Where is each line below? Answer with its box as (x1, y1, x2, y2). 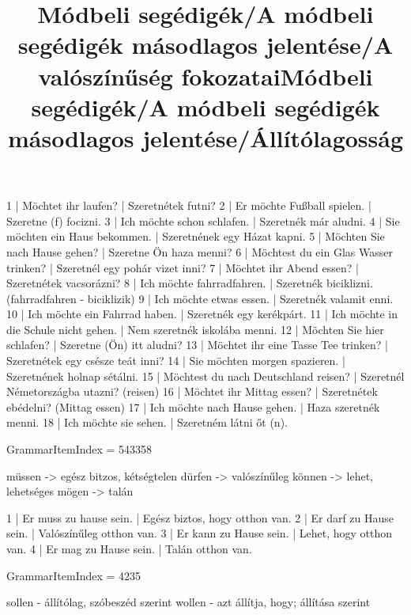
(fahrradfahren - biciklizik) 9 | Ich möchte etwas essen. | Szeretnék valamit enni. (6, 290, 394, 306)
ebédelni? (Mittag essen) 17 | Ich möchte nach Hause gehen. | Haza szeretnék (6, 398, 380, 415)
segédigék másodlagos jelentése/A (17, 28, 394, 61)
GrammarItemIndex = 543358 (6, 441, 153, 457)
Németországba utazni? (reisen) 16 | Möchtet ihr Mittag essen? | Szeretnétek (6, 383, 378, 400)
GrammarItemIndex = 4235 (6, 567, 141, 583)
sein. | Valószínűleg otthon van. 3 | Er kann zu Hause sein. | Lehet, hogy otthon (6, 525, 393, 541)
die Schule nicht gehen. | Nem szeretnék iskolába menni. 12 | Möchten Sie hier (6, 321, 384, 337)
